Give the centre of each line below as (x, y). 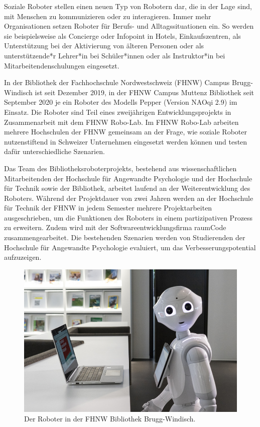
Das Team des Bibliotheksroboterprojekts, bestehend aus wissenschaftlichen (120, 168)
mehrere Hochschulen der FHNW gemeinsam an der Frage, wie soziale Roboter (125, 132)
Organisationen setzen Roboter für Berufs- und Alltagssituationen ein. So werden (129, 26)
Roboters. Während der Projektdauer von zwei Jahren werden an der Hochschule (129, 198)
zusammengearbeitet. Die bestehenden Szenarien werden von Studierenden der (125, 237)
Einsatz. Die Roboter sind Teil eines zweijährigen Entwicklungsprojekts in (118, 112)
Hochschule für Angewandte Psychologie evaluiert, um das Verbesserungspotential (130, 247)
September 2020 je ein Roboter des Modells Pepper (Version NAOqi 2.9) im (121, 102)
